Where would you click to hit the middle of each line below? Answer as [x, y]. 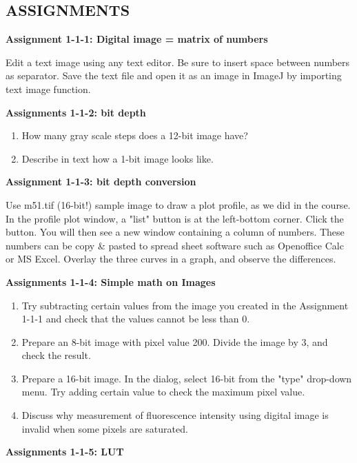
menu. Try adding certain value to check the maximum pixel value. [163, 392]
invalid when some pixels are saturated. [105, 428]
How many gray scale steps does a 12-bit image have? [135, 135]
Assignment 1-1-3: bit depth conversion [101, 182]
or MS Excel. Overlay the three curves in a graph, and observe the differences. [171, 259]
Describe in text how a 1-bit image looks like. [118, 158]
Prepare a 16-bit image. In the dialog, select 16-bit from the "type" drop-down [187, 378]
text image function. [48, 89]
